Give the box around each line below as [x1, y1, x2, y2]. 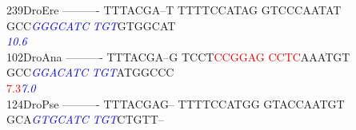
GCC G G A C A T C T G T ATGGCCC [6, 64, 174, 81]
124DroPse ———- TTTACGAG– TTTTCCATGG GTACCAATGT [6, 95, 345, 112]
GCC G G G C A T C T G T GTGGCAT [6, 17, 176, 33]
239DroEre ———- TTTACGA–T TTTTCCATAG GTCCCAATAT [6, 2, 342, 18]
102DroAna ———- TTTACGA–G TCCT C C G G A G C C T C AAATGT [6, 48, 350, 65]
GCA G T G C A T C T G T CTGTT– [6, 111, 164, 128]
